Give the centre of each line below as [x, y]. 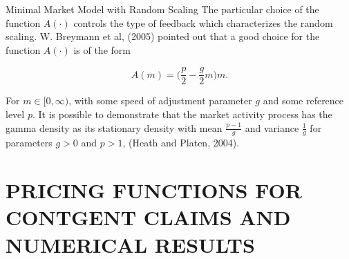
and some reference [303, 100]
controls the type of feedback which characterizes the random [203, 22]
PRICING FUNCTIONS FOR [154, 190]
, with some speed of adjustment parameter [160, 100]
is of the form [102, 49]
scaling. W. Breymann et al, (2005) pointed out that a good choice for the [163, 36]
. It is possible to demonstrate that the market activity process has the [182, 114]
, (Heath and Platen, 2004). [181, 143]
